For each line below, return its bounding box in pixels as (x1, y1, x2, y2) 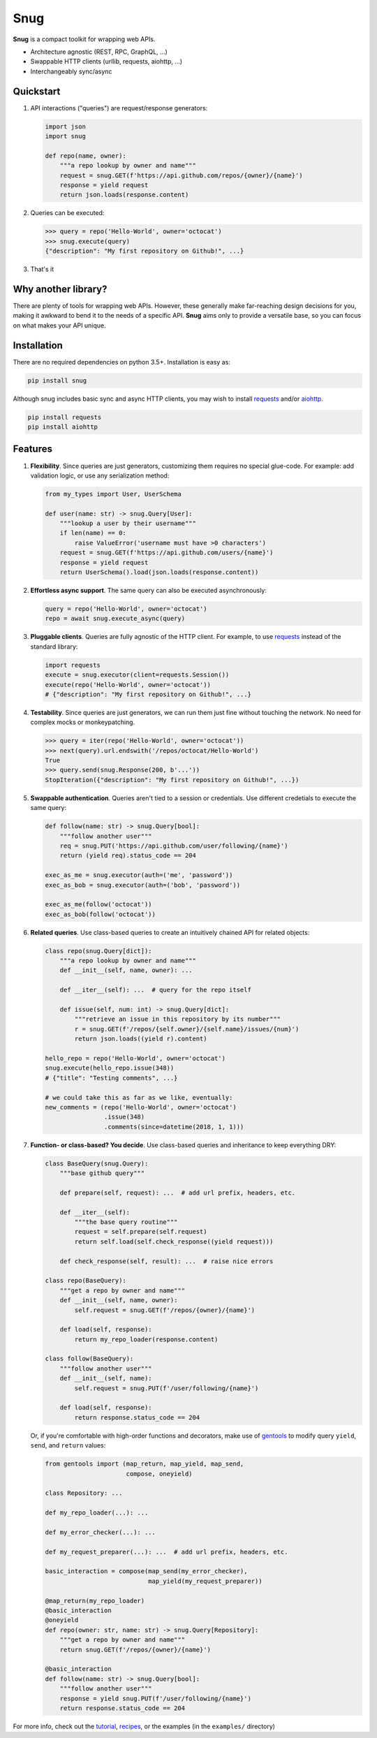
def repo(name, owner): (45, 152, 127, 160)
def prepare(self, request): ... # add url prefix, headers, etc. (59, 1188, 296, 1197)
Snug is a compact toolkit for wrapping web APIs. (13, 35, 156, 43)
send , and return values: (30, 1441, 106, 1450)
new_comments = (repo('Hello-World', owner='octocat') (45, 1103, 237, 1111)
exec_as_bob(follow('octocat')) (45, 910, 156, 918)
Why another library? (13, 283, 108, 295)
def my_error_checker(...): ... (45, 1528, 156, 1536)
